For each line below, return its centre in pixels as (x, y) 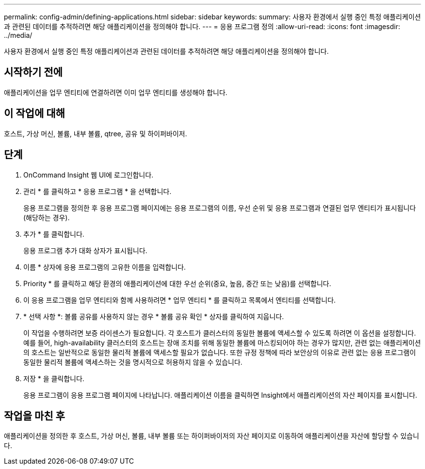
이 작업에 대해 (34, 113)
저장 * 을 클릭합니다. (54, 378)
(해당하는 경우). (47, 217)
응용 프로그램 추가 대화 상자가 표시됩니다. (85, 250)
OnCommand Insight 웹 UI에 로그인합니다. (89, 175)
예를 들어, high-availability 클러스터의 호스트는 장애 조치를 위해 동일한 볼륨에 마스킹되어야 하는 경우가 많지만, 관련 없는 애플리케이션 (222, 342)
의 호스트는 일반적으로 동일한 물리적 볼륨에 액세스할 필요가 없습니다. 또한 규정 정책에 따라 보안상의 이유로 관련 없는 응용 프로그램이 (220, 352)
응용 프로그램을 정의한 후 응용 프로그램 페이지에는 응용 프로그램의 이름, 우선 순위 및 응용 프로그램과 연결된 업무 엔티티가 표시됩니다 (220, 208)
